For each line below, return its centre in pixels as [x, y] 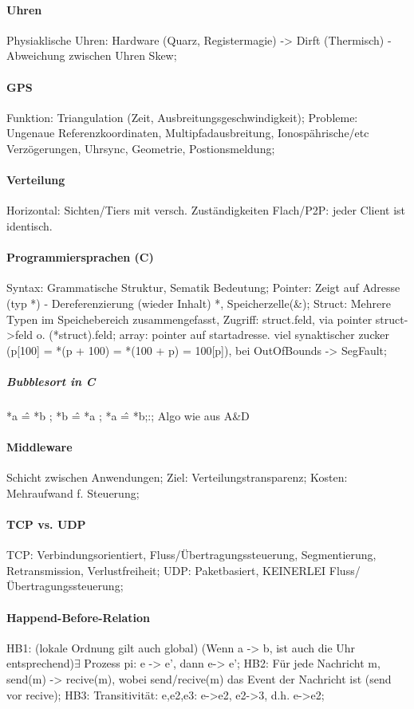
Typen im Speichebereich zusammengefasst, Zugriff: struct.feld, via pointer [189, 319]
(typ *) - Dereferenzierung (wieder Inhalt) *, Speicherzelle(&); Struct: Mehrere [199, 303]
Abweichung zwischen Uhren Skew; [92, 55]
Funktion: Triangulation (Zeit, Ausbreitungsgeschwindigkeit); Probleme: [182, 117]
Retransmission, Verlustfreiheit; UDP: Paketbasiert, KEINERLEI [166, 570]
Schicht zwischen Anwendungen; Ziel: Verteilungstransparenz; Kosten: [177, 477]
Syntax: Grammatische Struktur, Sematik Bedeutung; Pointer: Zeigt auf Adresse [203, 288]
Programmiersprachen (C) [80, 257]
